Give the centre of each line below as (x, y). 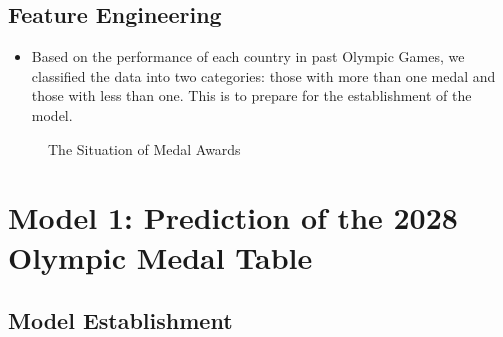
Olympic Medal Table (160, 256)
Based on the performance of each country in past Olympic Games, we (248, 56)
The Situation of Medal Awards (144, 148)
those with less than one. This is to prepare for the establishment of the (251, 95)
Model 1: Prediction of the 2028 (233, 217)
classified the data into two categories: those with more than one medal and (263, 75)
